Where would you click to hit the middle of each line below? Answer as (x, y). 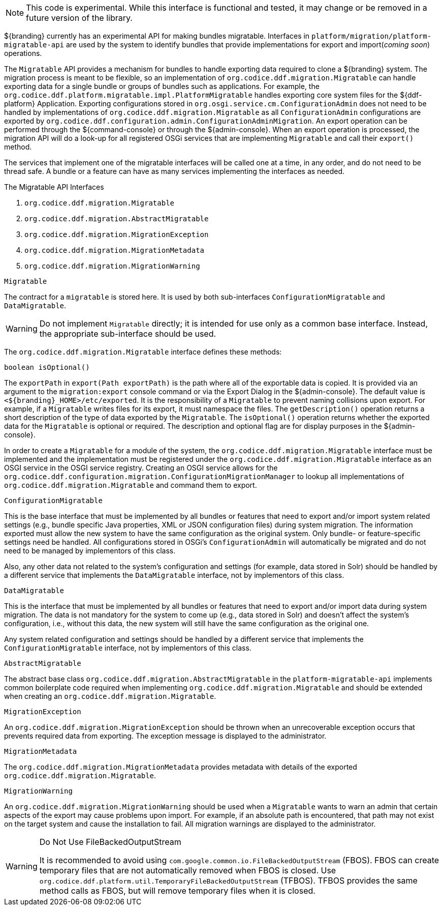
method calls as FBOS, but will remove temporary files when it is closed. (177, 891)
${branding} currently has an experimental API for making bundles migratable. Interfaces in (157, 36)
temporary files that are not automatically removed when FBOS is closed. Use (188, 870)
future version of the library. (79, 18)
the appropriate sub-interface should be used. (128, 334)
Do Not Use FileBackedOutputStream (110, 842)
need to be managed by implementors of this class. (90, 551)
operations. (23, 53)
